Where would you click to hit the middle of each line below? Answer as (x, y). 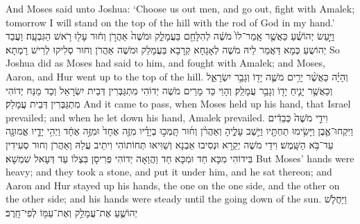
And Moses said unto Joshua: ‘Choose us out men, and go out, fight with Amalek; (180, 8)
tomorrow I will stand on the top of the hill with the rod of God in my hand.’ (170, 22)
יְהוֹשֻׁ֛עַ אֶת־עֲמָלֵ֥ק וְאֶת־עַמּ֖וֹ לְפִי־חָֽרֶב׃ (72, 212)
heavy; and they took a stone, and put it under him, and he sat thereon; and (169, 172)
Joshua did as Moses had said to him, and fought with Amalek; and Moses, (165, 63)
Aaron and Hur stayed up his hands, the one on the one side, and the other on (173, 185)
